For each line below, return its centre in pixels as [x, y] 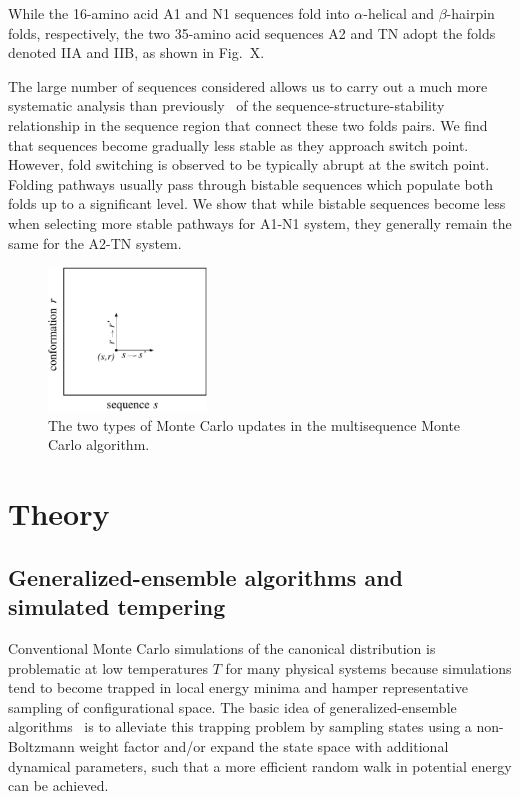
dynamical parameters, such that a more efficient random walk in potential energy [260, 765]
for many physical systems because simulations [368, 667]
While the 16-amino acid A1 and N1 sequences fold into [179, 13]
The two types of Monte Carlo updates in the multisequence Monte [254, 424]
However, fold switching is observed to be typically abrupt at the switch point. [249, 164]
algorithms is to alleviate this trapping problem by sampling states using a [240, 726]
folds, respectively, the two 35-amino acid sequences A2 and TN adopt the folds [252, 32]
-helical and [399, 13]
